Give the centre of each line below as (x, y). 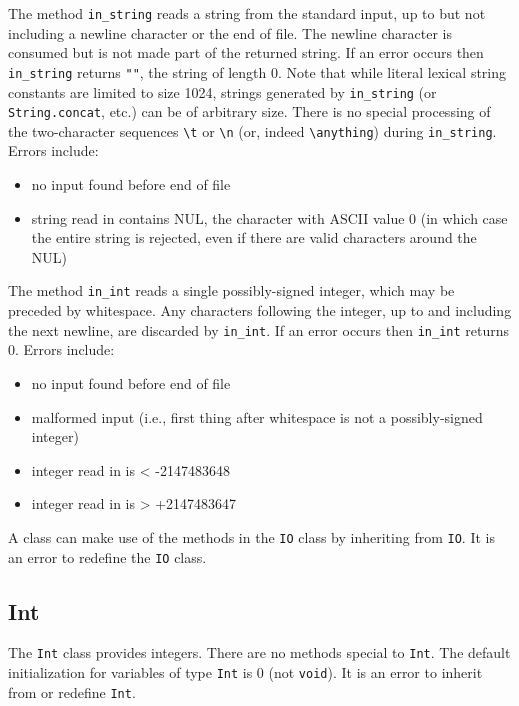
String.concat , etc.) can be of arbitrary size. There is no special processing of (249, 111)
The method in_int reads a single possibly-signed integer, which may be (231, 290)
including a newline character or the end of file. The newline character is (230, 32)
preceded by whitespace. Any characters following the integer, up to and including (260, 310)
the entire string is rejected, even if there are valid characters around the (254, 237)
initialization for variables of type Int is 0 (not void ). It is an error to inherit (245, 672)
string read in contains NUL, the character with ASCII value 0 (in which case (269, 217)
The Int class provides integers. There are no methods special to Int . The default (259, 652)
